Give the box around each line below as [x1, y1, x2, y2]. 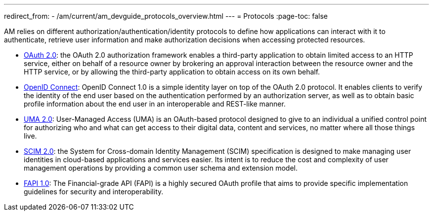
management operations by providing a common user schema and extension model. [24, 164, 298, 172]
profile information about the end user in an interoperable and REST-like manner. [24, 100, 286, 108]
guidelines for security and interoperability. [24, 187, 164, 196]
